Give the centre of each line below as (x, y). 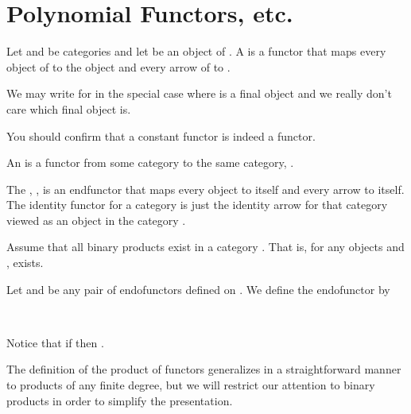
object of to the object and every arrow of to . (118, 66)
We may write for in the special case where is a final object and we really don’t (199, 93)
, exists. (25, 263)
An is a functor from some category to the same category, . (150, 163)
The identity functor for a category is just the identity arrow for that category (197, 205)
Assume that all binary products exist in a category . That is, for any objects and (205, 247)
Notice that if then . (55, 342)
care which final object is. (69, 108)
